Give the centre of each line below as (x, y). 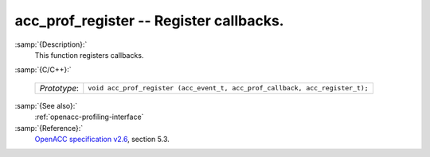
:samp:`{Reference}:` (49, 128)
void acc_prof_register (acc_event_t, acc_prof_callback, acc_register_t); (229, 88)
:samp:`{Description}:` (51, 44)
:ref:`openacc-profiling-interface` (89, 117)
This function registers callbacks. (89, 55)
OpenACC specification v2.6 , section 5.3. (102, 139)
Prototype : (59, 88)
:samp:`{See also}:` (46, 105)
